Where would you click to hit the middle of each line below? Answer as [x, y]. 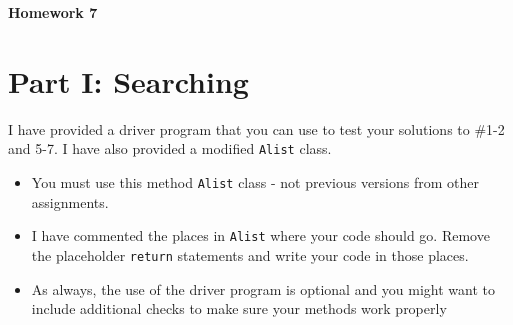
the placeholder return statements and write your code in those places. [250, 254]
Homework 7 [53, 12]
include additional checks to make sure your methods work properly [239, 308]
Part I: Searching [128, 80]
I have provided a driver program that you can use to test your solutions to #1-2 [256, 128]
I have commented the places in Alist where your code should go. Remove [260, 235]
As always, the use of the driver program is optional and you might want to [263, 288]
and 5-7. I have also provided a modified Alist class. [170, 148]
